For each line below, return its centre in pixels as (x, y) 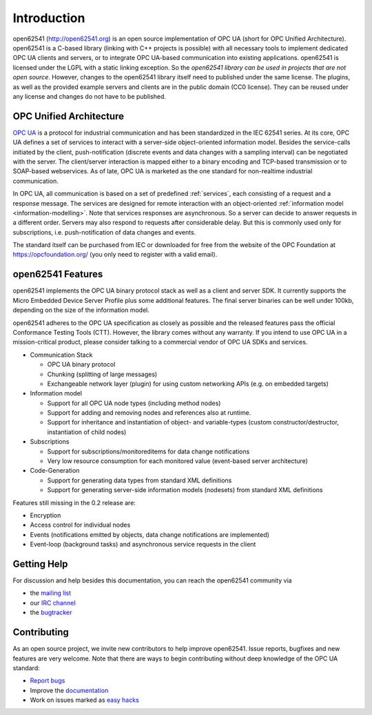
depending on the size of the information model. (81, 310)
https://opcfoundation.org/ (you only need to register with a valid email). (115, 255)
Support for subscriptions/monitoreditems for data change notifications (148, 451)
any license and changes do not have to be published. (90, 96)
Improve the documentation (69, 690)
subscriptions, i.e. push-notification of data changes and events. (104, 232)
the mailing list (51, 593)
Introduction (49, 18)
